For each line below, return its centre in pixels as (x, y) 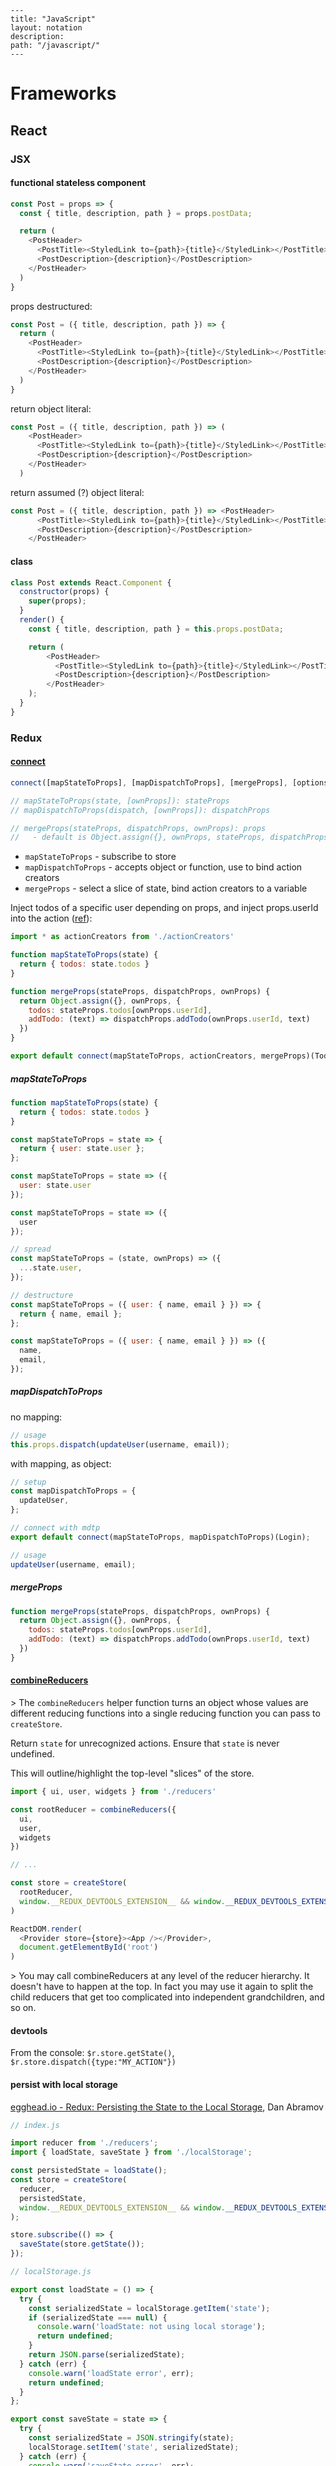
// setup (28, 1482)
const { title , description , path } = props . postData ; (136, 213)
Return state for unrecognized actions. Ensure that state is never (145, 1743)
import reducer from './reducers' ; (84, 2143)
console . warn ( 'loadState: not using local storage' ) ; (151, 2327)
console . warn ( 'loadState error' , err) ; (111, 2373)
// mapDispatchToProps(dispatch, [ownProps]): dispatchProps (140, 810)
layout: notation (46, 28)
